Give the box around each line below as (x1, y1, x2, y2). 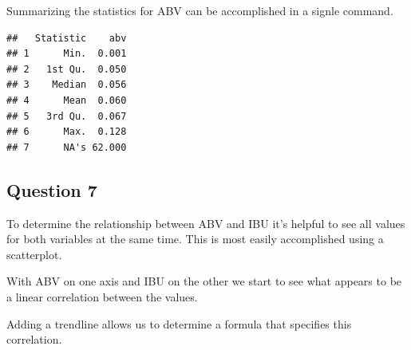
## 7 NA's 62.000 (6, 141, 127, 153)
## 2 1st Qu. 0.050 (6, 63, 127, 75)
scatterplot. (6, 246, 62, 262)
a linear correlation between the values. (6, 288, 198, 305)
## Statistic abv (6, 32, 127, 44)
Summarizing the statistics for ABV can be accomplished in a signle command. (6, 2, 393, 18)
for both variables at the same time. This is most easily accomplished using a (6, 230, 384, 247)
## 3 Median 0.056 (6, 79, 127, 91)
